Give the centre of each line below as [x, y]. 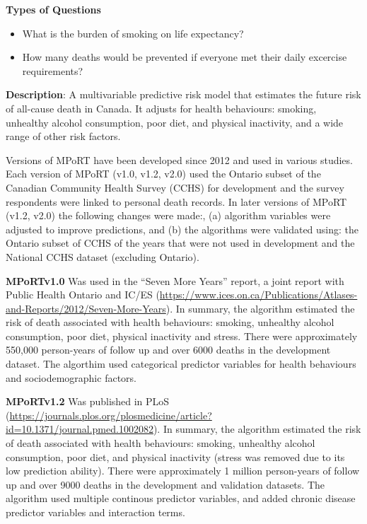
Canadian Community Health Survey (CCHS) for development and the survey [175, 187]
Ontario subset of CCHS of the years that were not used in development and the [180, 243]
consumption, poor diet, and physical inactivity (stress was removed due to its [175, 456]
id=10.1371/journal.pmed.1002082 [80, 429]
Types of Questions [53, 9]
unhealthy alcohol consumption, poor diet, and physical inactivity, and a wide [175, 122]
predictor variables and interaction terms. [95, 512]
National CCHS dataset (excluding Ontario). [103, 256]
